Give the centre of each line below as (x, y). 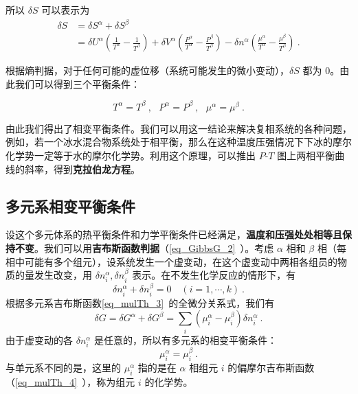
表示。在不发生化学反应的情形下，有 (214, 275)
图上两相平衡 (306, 155)
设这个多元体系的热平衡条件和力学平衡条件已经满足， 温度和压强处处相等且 (174, 234)
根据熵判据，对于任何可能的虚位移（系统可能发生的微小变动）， (147, 70)
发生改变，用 (63, 275)
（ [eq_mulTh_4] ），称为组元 (70, 381)
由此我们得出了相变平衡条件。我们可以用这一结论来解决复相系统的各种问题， (179, 128)
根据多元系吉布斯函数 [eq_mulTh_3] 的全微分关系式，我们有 (140, 302)
